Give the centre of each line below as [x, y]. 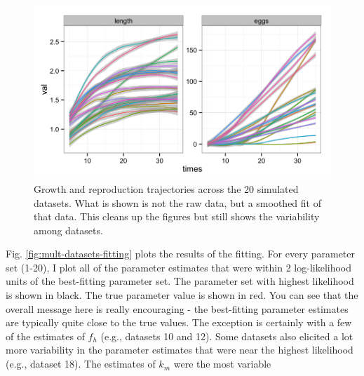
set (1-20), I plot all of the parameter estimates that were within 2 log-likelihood [179, 267]
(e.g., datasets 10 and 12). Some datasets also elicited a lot [227, 336]
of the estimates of [45, 336]
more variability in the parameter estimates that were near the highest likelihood [180, 350]
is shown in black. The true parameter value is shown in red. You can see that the [182, 295]
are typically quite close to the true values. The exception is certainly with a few [179, 322]
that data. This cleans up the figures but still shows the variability [177, 216]
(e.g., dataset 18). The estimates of [81, 364]
